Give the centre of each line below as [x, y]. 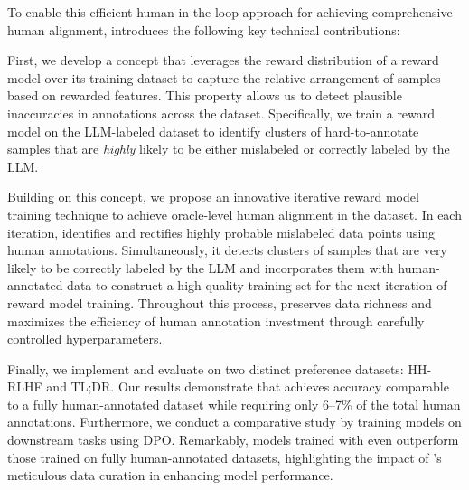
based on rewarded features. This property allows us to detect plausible [205, 95]
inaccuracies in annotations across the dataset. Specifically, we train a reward [221, 113]
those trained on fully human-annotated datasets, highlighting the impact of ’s [225, 457]
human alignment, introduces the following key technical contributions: [204, 29]
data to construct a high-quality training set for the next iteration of [257, 285]
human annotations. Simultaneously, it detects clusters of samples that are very [227, 250]
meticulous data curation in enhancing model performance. [170, 475]
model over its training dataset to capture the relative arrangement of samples [224, 77]
